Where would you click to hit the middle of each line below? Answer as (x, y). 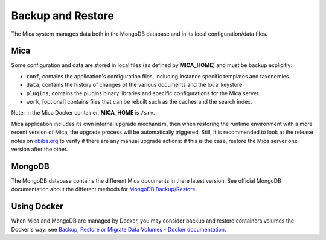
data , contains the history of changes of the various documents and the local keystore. (135, 85)
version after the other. (40, 149)
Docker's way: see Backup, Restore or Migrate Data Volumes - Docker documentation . (119, 229)
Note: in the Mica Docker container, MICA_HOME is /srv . (83, 113)
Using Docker (37, 207)
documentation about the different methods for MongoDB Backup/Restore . (104, 189)
